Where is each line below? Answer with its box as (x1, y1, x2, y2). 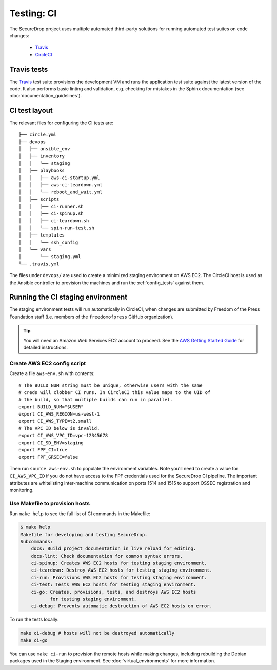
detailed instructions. (23, 344, 68, 350)
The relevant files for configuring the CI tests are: (9, 120, 114, 126)
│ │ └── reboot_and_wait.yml (18, 189, 103, 195)
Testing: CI (9, 8, 57, 19)
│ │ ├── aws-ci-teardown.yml (18, 182, 103, 188)
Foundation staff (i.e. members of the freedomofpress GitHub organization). (9, 313, 174, 320)
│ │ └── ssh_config (18, 239, 78, 245)
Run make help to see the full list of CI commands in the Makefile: (9, 510, 151, 517)
